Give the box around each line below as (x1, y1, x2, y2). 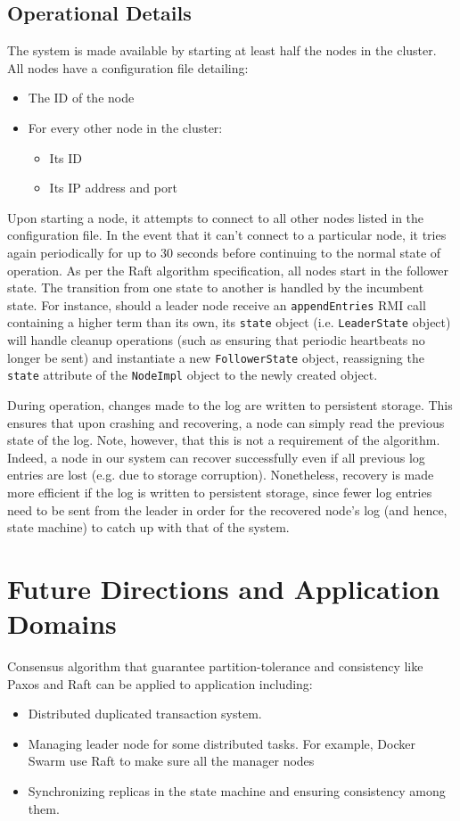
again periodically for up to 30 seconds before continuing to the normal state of (7, 242, 441, 261)
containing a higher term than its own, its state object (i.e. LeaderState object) (7, 313, 451, 332)
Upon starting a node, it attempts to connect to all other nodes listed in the (7, 208, 424, 226)
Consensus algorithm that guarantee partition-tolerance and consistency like (7, 657, 423, 676)
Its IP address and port (49, 178, 177, 197)
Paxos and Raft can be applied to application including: (7, 674, 313, 693)
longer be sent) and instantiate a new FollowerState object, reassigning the (7, 348, 424, 366)
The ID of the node (28, 88, 135, 107)
